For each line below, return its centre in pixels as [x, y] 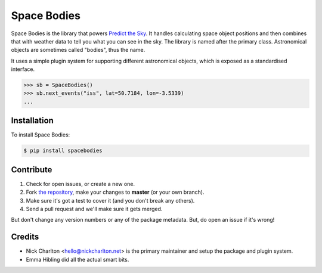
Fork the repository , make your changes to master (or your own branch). [115, 192]
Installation [32, 121]
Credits [25, 237]
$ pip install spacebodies [63, 151]
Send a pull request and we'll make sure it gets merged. [94, 209]
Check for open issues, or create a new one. [80, 184]
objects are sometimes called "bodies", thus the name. [78, 50]
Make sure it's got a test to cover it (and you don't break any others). [110, 200]
